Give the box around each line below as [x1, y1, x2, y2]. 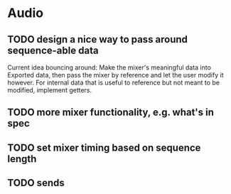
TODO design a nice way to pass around [7, 33, 188, 45]
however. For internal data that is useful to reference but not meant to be [7, 78, 220, 87]
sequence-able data [7, 44, 99, 56]
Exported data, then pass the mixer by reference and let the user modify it [7, 71, 224, 79]
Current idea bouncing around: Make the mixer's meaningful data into [7, 63, 212, 72]
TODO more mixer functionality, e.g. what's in [7, 107, 215, 119]
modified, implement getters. [7, 86, 92, 94]
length [7, 153, 37, 165]
